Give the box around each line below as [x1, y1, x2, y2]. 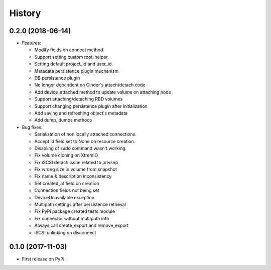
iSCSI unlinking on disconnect [34, 229, 96, 235]
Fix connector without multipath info [34, 215, 109, 221]
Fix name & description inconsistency [34, 173, 112, 179]
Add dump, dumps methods [34, 117, 92, 123]
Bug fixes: [22, 124, 43, 130]
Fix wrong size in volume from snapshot [34, 166, 117, 173]
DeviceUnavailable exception [34, 194, 95, 200]
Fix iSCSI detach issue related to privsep [34, 159, 118, 165]
